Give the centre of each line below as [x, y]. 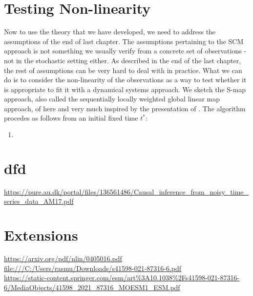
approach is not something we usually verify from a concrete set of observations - [125, 51]
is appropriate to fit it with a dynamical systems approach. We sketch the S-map [125, 89]
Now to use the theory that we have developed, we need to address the [110, 32]
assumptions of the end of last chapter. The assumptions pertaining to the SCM [124, 41]
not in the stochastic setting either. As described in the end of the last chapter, [123, 60]
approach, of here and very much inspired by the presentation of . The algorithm [125, 108]
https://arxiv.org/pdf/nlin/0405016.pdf [63, 259]
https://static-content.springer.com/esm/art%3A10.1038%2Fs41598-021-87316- [122, 278]
